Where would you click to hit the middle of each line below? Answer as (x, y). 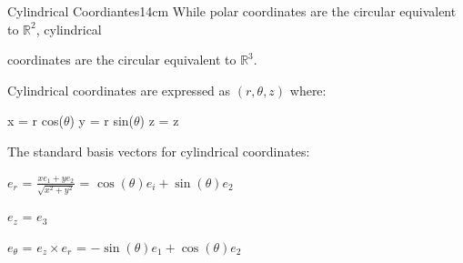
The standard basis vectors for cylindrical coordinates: (159, 151)
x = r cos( (35, 121)
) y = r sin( (102, 121)
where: (308, 90)
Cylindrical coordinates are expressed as (119, 90)
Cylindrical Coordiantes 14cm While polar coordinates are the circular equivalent (232, 11)
